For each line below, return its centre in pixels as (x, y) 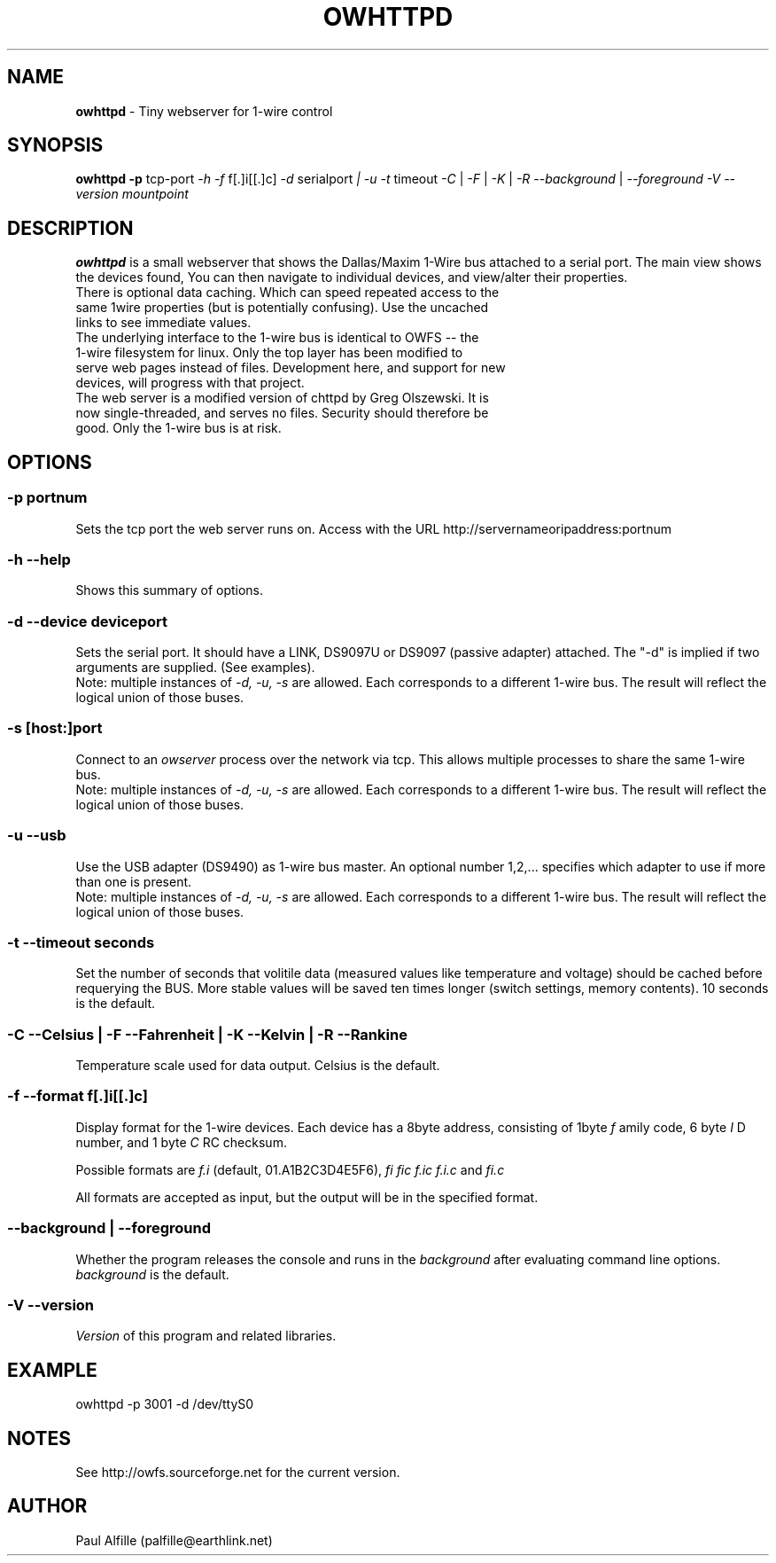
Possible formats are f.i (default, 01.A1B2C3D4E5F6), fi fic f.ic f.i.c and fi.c (290, 1169)
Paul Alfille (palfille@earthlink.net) (174, 1540)
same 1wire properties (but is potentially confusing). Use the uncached (282, 308)
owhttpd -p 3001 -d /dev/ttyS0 (165, 1404)
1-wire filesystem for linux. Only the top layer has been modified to (269, 353)
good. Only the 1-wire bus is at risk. (178, 428)
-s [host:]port (55, 728)
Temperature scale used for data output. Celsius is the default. (258, 1065)
